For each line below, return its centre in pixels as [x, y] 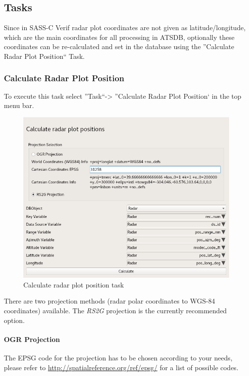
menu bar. [19, 105]
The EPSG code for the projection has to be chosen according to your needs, [118, 357]
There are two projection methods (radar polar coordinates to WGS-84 [109, 301]
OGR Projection [32, 339]
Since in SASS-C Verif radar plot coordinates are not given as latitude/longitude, [125, 27]
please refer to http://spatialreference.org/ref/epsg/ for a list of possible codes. [121, 367]
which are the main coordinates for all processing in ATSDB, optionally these [119, 37]
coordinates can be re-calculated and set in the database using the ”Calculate [119, 46]
